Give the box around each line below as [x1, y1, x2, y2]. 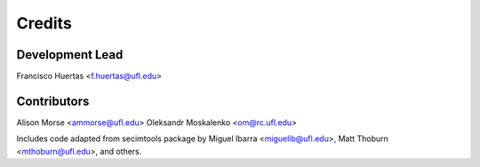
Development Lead [16, 47, 124, 62]
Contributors [16, 93, 90, 108]
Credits [16, 13, 73, 33]
